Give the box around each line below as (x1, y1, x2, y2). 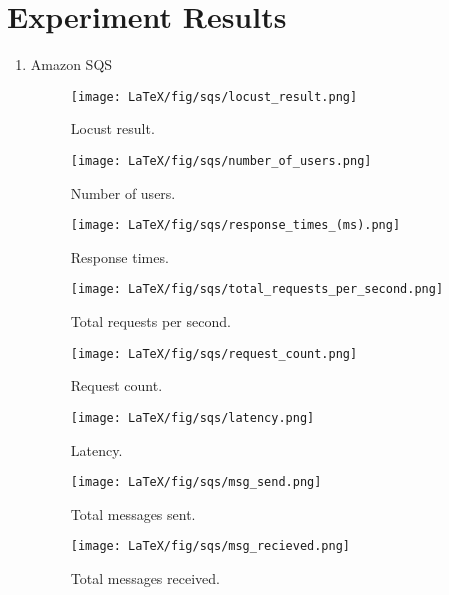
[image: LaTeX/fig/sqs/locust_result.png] (70, 89, 358, 104)
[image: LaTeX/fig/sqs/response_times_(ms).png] (70, 218, 401, 233)
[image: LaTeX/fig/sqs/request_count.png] (70, 346, 358, 361)
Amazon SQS (30, 54, 113, 75)
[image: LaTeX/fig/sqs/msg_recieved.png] (70, 539, 350, 554)
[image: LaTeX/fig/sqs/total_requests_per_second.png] (70, 282, 444, 297)
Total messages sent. (70, 503, 196, 524)
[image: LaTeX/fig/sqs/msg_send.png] (70, 475, 322, 490)
